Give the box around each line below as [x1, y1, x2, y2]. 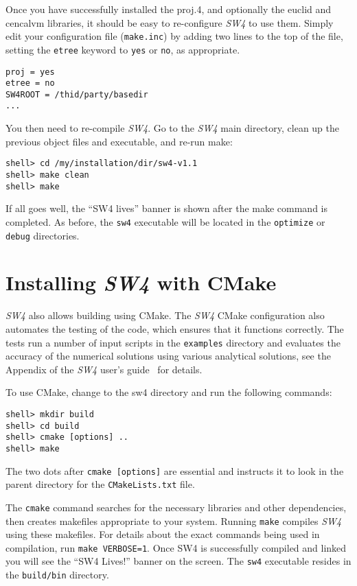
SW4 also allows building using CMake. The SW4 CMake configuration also [5, 308, 325, 323]
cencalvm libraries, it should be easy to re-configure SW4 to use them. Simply [5, 15, 334, 30]
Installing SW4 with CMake [5, 268, 277, 297]
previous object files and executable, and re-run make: [5, 134, 233, 148]
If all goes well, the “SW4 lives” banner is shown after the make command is [5, 201, 328, 215]
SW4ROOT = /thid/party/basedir [5, 89, 148, 99]
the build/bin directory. [5, 567, 109, 582]
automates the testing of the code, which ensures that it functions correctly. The [5, 321, 344, 336]
